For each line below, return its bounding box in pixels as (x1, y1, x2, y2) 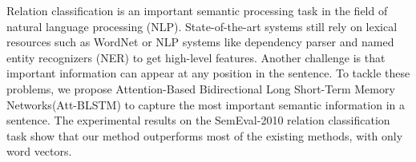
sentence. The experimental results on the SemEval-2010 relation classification (6, 112, 390, 128)
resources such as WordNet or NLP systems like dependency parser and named (6, 34, 394, 50)
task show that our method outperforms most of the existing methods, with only (6, 127, 403, 144)
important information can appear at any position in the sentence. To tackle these (6, 65, 410, 81)
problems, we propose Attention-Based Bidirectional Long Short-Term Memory (6, 80, 395, 97)
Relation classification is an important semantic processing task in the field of (6, 2, 388, 18)
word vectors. (6, 143, 72, 160)
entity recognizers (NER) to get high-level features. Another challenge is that (6, 49, 386, 65)
